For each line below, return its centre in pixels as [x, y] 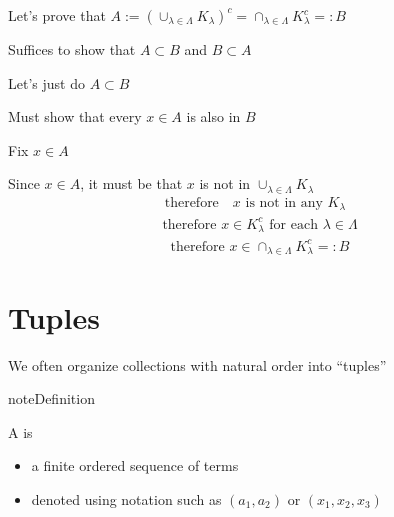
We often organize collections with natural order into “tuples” [197, 364]
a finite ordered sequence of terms [135, 465]
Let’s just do [46, 82]
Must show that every [75, 116]
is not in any [284, 202]
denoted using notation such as [126, 498]
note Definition [51, 398]
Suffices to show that [72, 49]
